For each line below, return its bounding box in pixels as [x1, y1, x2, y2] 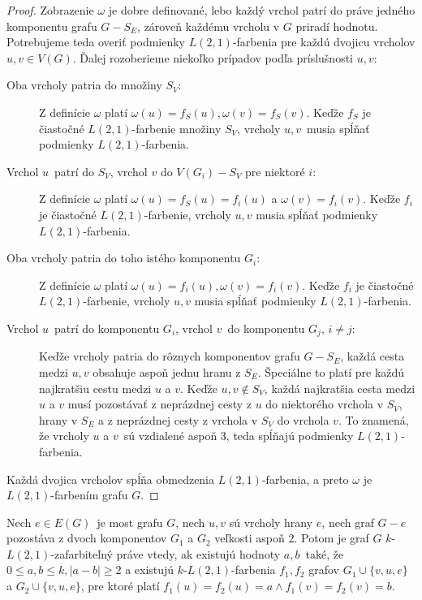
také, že [305, 545, 344, 562]
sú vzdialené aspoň [123, 427, 217, 444]
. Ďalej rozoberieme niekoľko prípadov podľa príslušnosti [72, 49, 353, 66]
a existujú [125, 561, 174, 578]
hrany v [39, 411, 78, 428]
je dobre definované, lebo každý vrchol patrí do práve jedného [108, 2, 416, 18]
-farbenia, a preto [261, 470, 349, 487]
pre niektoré [245, 162, 305, 179]
